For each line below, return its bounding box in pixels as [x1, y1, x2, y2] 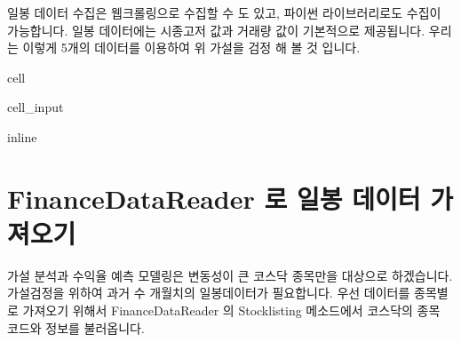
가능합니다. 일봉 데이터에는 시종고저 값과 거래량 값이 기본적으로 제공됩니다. [7, 20, 425, 39]
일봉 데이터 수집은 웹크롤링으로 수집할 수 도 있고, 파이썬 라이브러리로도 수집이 [7, 4, 441, 21]
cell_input [7, 98, 64, 116]
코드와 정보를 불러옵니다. [7, 318, 145, 337]
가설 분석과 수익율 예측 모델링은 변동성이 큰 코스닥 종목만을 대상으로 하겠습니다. [7, 266, 453, 284]
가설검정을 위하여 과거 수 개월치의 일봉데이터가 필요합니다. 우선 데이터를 [7, 283, 410, 302]
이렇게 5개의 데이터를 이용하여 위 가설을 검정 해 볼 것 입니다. [22, 38, 361, 57]
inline [7, 127, 37, 146]
